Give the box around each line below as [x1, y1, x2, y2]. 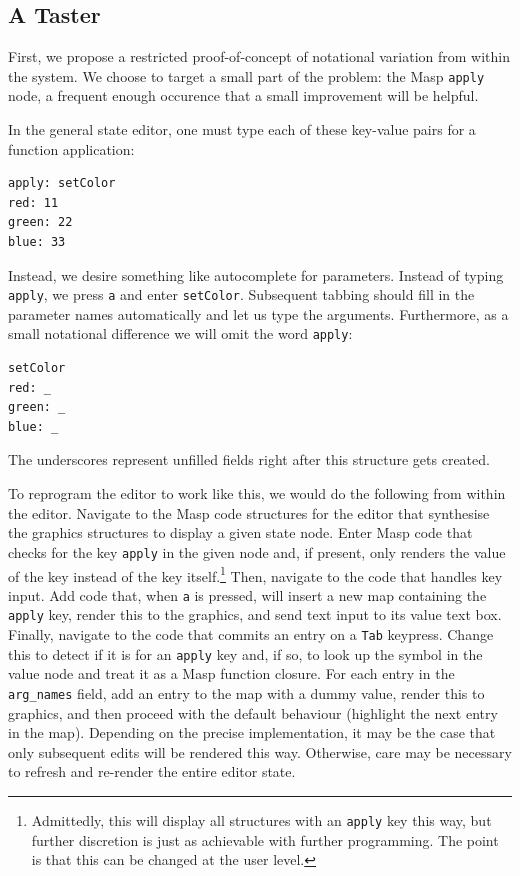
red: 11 [8, 195, 59, 210]
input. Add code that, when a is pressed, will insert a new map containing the [8, 584, 487, 605]
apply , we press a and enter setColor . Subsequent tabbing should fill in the [8, 284, 475, 305]
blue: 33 [8, 235, 66, 250]
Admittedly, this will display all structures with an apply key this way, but [31, 810, 492, 831]
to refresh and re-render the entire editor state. [8, 761, 296, 782]
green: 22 [8, 215, 73, 230]
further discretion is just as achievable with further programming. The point [31, 829, 499, 850]
